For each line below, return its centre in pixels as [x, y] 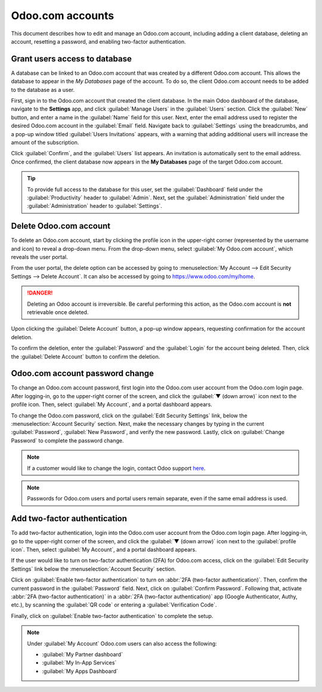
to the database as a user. [43, 90]
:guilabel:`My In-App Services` [79, 663]
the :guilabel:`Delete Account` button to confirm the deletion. [86, 356]
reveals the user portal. [39, 257]
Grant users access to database [72, 59]
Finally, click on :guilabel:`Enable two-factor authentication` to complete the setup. [112, 616]
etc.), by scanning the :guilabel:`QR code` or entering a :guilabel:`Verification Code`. [114, 605]
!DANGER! [40, 293]
